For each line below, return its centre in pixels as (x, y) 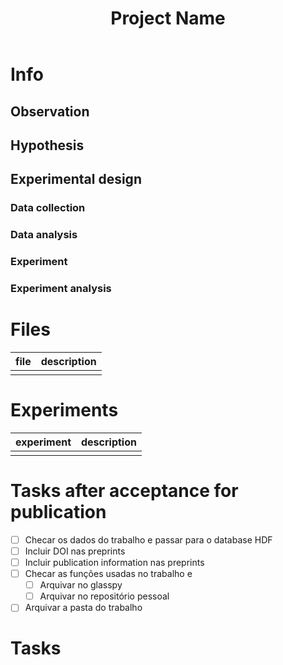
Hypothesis (47, 145)
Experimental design (76, 179)
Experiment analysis (61, 289)
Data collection (48, 208)
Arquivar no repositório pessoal (104, 596)
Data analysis (44, 235)
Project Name (168, 18)
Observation (50, 111)
